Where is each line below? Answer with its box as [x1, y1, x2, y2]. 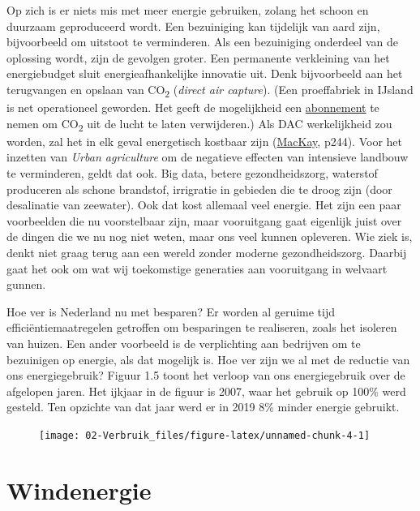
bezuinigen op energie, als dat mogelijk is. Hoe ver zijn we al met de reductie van [6, 350, 410, 367]
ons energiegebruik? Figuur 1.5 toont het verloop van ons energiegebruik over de [6, 367, 405, 384]
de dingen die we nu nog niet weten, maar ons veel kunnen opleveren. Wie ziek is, [6, 228, 413, 245]
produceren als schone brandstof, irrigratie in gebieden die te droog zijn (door [6, 180, 392, 197]
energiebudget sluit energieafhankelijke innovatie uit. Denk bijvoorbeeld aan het [6, 65, 403, 82]
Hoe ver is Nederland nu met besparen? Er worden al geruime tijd [6, 303, 336, 320]
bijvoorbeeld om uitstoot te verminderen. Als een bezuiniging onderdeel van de [6, 33, 398, 50]
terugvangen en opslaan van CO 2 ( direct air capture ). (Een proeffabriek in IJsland [6, 80, 414, 100]
